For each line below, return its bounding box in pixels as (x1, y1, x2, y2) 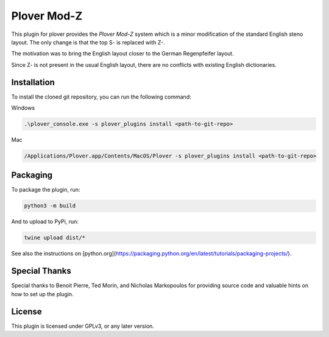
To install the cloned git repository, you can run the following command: (11, 93, 191, 100)
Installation (11, 77, 55, 88)
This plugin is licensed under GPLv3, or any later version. (11, 322, 155, 330)
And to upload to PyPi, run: (11, 218, 79, 225)
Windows (11, 104, 35, 112)
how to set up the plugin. (11, 290, 74, 297)
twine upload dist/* (24, 234, 85, 241)
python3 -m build (24, 203, 76, 209)
